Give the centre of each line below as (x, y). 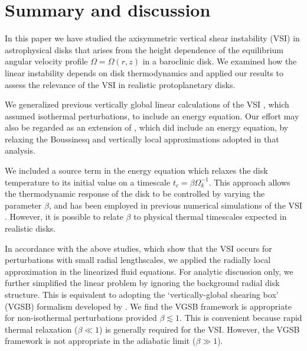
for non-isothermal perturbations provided (81, 318)
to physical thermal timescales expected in (210, 217)
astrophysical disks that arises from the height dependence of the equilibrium (144, 49)
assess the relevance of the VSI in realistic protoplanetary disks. (120, 84)
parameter (23, 205)
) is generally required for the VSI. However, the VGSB (200, 329)
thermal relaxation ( (41, 329)
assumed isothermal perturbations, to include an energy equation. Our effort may (152, 116)
